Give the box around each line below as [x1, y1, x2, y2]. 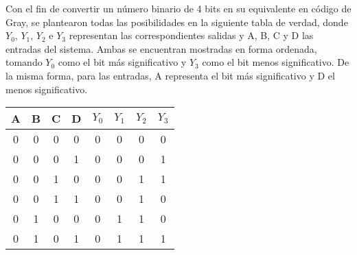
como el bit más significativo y [58, 55, 187, 69]
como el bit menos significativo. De [202, 55, 349, 69]
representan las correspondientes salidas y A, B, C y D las [69, 28, 314, 42]
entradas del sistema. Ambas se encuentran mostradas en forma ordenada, [5, 41, 317, 56]
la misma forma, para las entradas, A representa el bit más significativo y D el [5, 68, 335, 82]
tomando [5, 55, 43, 69]
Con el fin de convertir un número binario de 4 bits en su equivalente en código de [5, 1, 352, 15]
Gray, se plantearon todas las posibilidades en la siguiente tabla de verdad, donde [5, 14, 348, 29]
